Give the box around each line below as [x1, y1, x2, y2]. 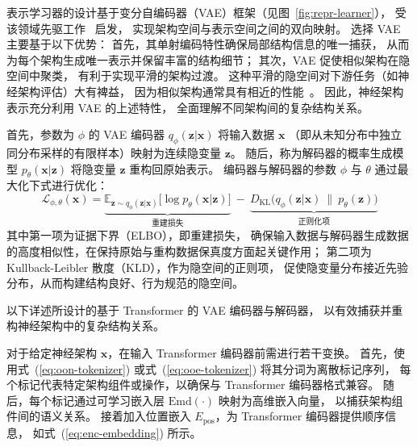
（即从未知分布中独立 [289, 126, 402, 143]
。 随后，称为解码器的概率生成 [230, 144, 393, 161]
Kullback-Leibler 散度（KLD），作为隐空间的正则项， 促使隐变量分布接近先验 [6, 258, 409, 275]
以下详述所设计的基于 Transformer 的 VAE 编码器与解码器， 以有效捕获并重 [6, 301, 403, 318]
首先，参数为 [6, 126, 74, 143]
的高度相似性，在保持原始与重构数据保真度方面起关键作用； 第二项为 [6, 243, 372, 260]
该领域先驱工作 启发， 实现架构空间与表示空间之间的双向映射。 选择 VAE [6, 19, 401, 36]
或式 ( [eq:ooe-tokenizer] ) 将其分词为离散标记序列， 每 [133, 360, 411, 377]
